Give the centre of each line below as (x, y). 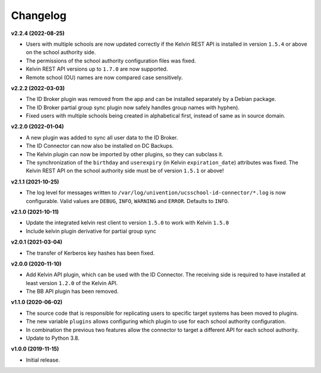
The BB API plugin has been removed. (72, 292)
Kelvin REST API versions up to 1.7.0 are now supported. (97, 69)
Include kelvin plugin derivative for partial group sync (91, 231)
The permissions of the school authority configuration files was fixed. (111, 61)
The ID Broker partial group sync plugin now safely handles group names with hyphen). (133, 108)
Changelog (39, 15)
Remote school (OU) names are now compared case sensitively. (104, 77)
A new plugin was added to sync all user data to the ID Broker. (102, 137)
